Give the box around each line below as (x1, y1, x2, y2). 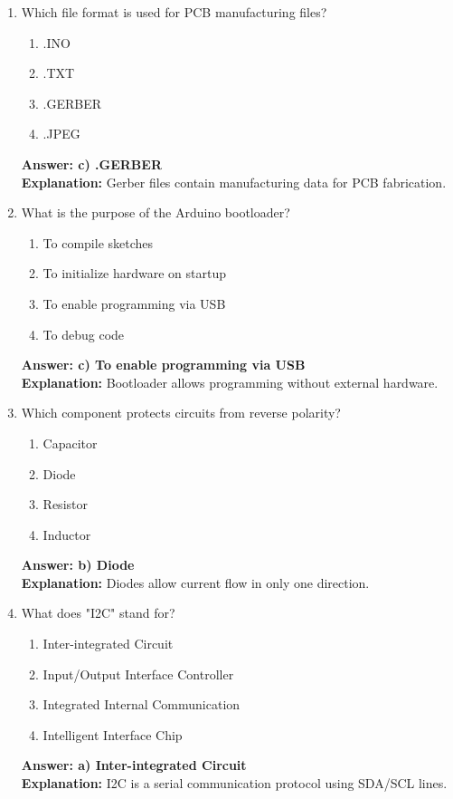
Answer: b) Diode (21, 555, 135, 574)
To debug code (42, 324, 125, 343)
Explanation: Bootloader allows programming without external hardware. (21, 372, 439, 391)
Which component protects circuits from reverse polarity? (21, 403, 341, 422)
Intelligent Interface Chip (42, 725, 183, 744)
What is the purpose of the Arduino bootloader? (21, 203, 290, 222)
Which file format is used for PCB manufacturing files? (21, 3, 327, 21)
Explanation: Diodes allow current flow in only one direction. (21, 573, 370, 592)
